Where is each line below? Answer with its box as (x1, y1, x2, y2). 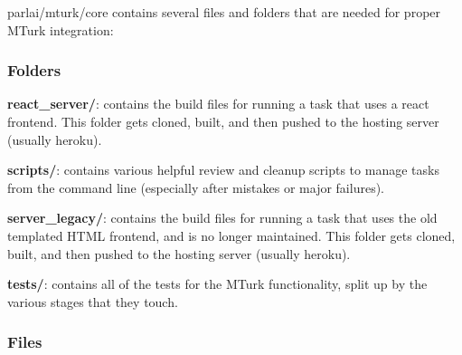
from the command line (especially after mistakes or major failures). (7, 177, 384, 197)
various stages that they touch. (7, 292, 178, 311)
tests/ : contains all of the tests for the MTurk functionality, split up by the (7, 274, 428, 293)
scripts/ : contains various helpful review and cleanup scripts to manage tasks (7, 160, 439, 179)
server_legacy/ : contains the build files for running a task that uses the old (7, 208, 438, 227)
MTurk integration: (7, 20, 114, 39)
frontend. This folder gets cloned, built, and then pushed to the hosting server (7, 112, 439, 130)
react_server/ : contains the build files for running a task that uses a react (7, 94, 429, 113)
